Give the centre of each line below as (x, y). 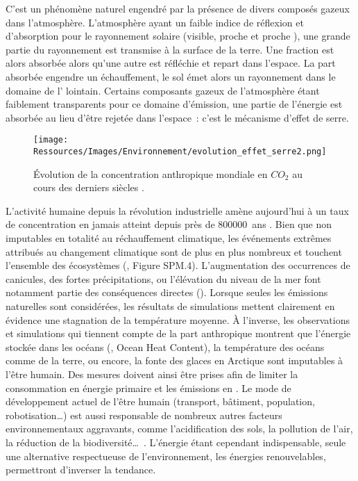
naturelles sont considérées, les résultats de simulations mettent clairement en (170, 306)
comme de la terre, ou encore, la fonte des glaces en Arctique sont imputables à (174, 360)
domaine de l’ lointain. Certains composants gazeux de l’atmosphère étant (163, 90)
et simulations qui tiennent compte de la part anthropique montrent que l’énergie (178, 333)
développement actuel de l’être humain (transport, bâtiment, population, (160, 401)
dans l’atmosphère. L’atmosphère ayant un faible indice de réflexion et (155, 22)
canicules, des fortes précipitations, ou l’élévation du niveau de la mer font (163, 278)
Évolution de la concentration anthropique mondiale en (151, 173)
